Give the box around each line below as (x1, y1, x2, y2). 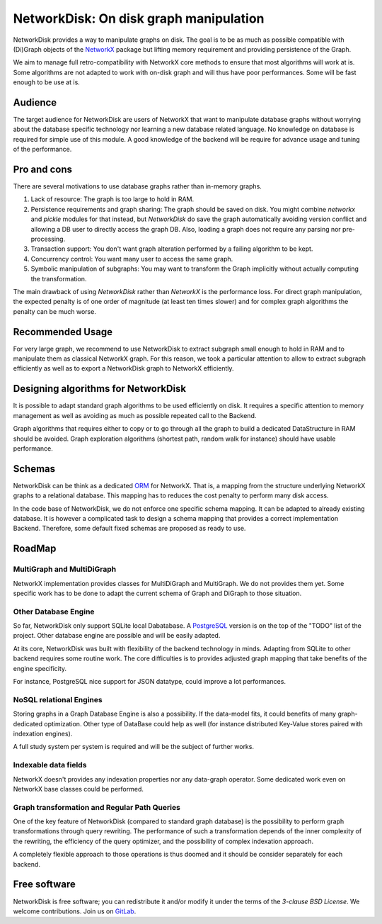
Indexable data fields (13, 760, 87, 770)
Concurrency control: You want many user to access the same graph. (30, 254, 233, 263)
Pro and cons (13, 164, 73, 175)
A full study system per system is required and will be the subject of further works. (13, 743, 255, 751)
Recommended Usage (13, 326, 113, 338)
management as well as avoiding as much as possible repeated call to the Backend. (13, 411, 257, 419)
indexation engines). (13, 729, 73, 738)
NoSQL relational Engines (13, 694, 103, 704)
